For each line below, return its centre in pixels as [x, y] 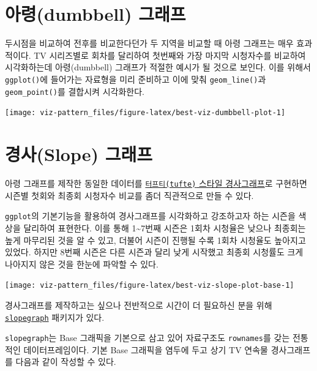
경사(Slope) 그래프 [79, 154]
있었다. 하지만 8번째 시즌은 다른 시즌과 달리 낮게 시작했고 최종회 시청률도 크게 [154, 252]
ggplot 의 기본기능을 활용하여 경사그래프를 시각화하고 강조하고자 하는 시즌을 [150, 216]
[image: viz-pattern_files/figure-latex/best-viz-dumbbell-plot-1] [145, 113]
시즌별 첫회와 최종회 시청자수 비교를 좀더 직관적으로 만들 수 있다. [129, 195]
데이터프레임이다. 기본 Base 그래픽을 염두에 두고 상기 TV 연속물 [146, 349]
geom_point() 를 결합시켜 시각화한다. [75, 91]
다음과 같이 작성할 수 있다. [66, 362]
